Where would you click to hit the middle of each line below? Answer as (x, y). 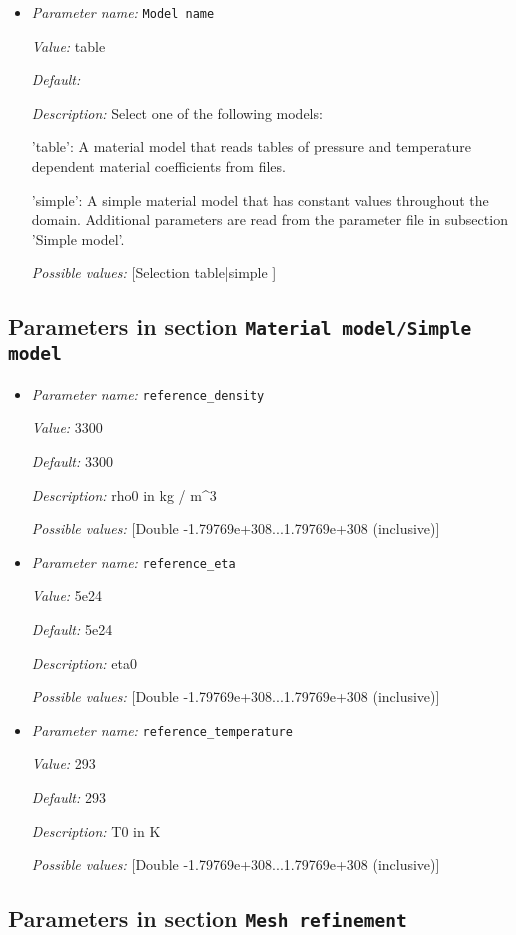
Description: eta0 (84, 662)
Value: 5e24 (67, 595)
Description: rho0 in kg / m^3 (124, 494)
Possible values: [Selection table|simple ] (154, 272)
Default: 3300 (72, 461)
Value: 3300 (67, 427)
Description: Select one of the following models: (177, 112)
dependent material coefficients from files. (158, 166)
